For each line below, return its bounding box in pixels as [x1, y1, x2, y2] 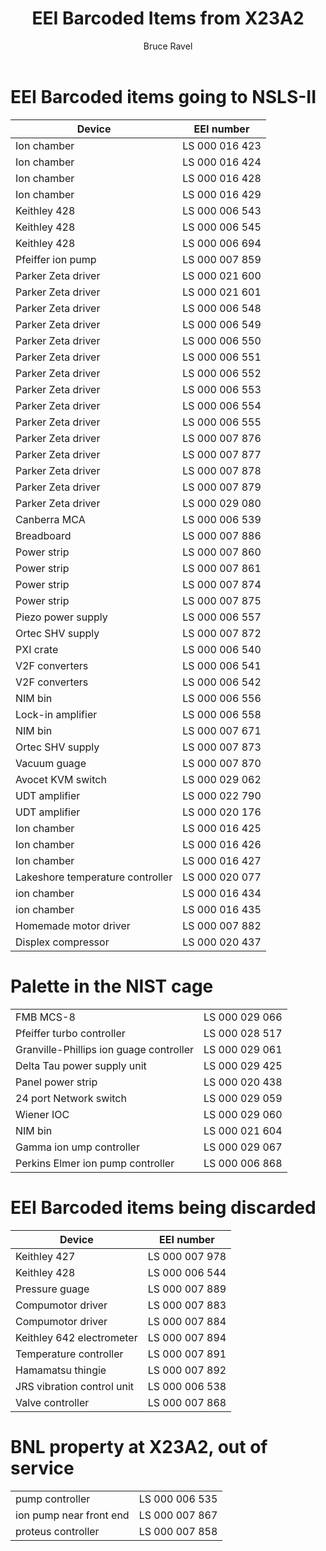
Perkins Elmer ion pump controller [15, 1156, 175, 1170]
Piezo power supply [15, 610, 108, 624]
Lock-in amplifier [15, 707, 98, 721]
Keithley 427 [15, 1249, 76, 1263]
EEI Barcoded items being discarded [10, 1196, 317, 1219]
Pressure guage [15, 1282, 90, 1296]
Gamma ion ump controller [15, 1140, 140, 1154]
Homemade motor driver [15, 918, 131, 932]
